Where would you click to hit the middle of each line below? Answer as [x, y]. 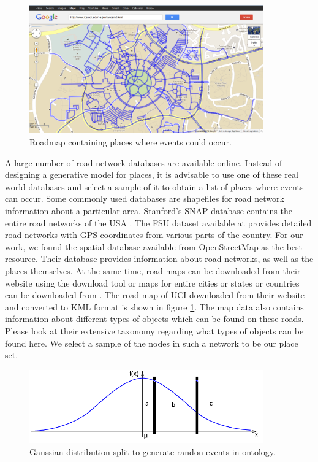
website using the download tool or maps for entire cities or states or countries [152, 283]
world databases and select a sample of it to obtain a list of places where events [154, 186]
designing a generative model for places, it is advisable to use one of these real [152, 175]
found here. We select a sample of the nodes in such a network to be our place [152, 343]
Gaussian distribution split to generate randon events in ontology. [153, 451]
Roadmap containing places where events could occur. [131, 142]
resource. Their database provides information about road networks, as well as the [159, 259]
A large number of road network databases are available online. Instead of [144, 162]
